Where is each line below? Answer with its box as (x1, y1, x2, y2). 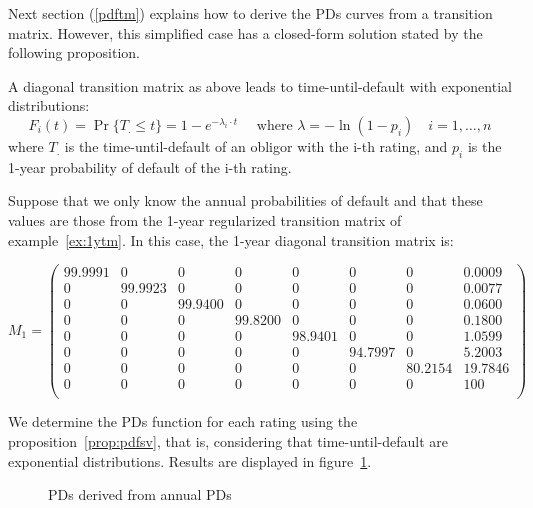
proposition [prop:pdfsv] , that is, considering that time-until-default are (8, 431, 449, 452)
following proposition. (8, 42, 140, 63)
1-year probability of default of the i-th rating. (8, 156, 292, 177)
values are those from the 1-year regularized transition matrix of (8, 209, 402, 230)
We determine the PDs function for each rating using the (8, 411, 358, 432)
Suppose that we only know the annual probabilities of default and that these (8, 190, 483, 211)
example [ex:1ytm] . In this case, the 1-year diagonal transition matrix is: (8, 229, 454, 250)
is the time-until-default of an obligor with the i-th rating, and (64, 135, 448, 156)
